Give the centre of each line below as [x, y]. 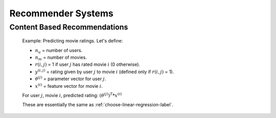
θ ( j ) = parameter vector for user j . [71, 78]
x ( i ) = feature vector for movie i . [69, 86]
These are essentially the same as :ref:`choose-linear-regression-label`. [98, 105]
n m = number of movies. [61, 58]
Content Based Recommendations [69, 27]
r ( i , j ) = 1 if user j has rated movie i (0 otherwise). [88, 64]
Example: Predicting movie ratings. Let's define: [73, 41]
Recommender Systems [61, 13]
